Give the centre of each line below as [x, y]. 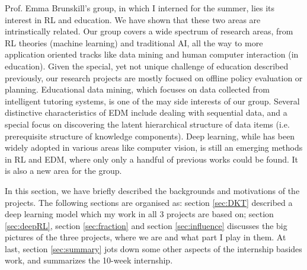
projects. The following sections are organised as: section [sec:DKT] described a [149, 202]
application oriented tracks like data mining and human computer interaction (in [152, 54]
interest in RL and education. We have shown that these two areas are [133, 19]
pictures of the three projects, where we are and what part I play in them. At [145, 237]
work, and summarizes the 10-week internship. [89, 260]
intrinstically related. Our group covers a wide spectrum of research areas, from [149, 31]
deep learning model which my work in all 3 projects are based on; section [139, 214]
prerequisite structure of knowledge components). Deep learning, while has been [150, 136]
